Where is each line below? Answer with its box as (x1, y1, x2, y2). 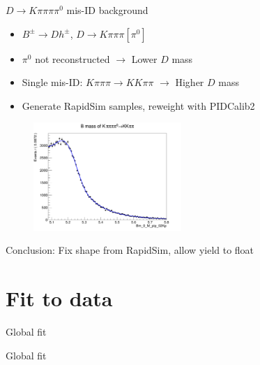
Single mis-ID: (22, 75, 83, 90)
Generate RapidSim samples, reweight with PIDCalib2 (22, 98, 255, 113)
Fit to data (6, 284, 113, 313)
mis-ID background (66, 3, 148, 17)
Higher (175, 75, 204, 90)
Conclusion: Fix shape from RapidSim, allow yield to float (6, 243, 254, 257)
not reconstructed (35, 51, 110, 66)
